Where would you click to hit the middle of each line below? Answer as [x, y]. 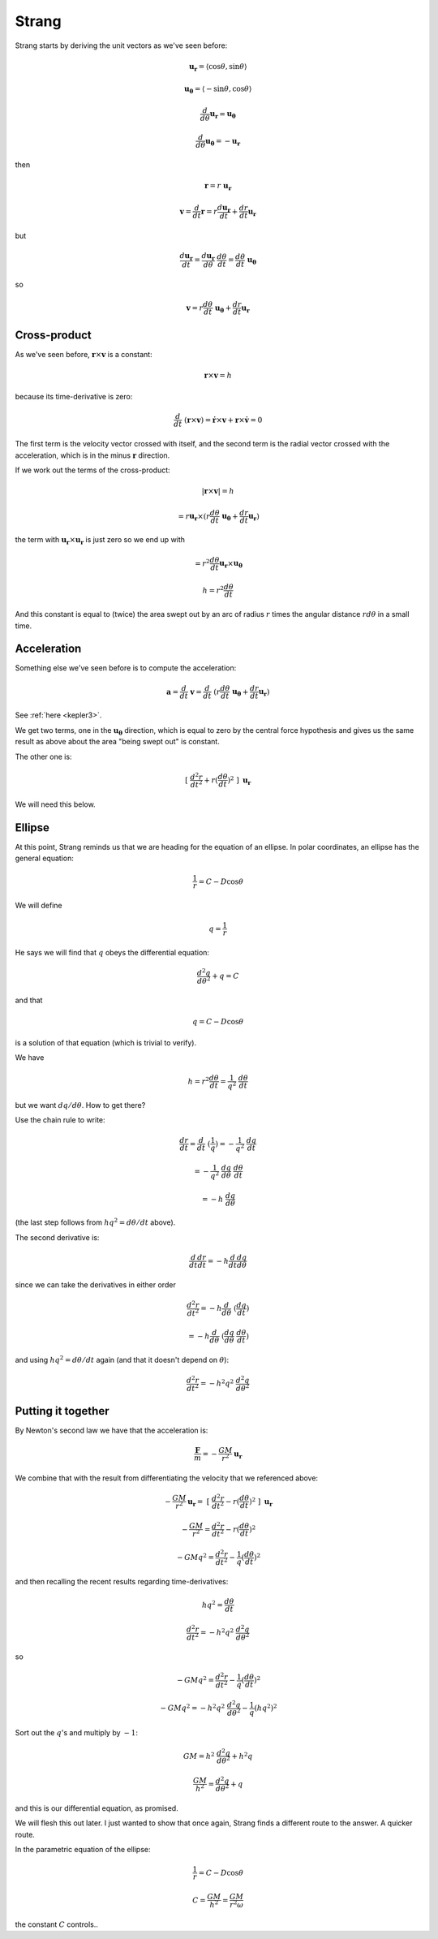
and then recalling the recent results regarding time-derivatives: [122, 1582]
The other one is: [43, 756]
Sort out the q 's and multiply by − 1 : [76, 1732]
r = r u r [218, 187]
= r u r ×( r [194, 517]
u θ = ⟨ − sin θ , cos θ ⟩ [218, 90]
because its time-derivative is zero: [74, 397]
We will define [39, 906]
